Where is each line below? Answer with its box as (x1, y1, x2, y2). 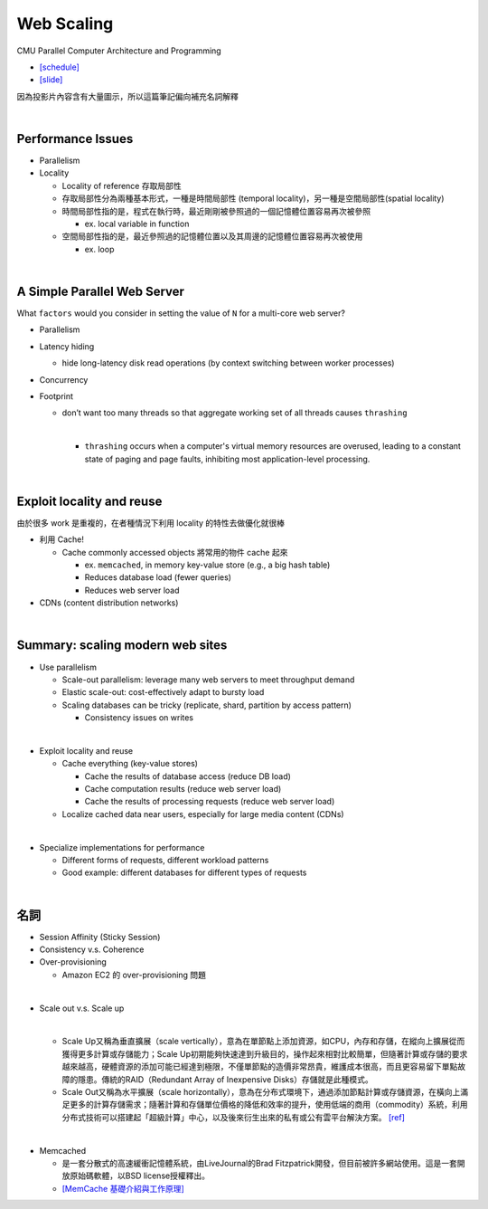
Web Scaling (16, 14, 114, 33)
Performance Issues (16, 131, 134, 147)
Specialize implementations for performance (39, 842, 205, 852)
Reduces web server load (84, 585, 180, 595)
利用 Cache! (39, 534, 85, 545)
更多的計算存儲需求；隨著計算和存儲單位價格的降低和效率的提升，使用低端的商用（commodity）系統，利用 (69, 1100, 468, 1110)
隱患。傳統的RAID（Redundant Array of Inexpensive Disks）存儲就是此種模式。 (77, 1073, 374, 1085)
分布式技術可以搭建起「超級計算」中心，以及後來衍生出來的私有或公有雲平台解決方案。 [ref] (61, 1111, 406, 1122)
